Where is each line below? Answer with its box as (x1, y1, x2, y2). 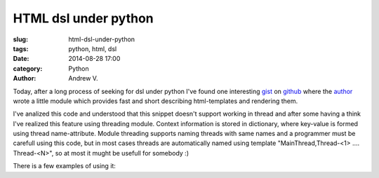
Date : (13, 55, 29, 63)
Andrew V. (68, 74, 98, 83)
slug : (13, 35, 28, 43)
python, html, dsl (68, 44, 117, 53)
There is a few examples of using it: (13, 162, 116, 170)
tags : (13, 44, 29, 53)
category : (13, 64, 43, 73)
